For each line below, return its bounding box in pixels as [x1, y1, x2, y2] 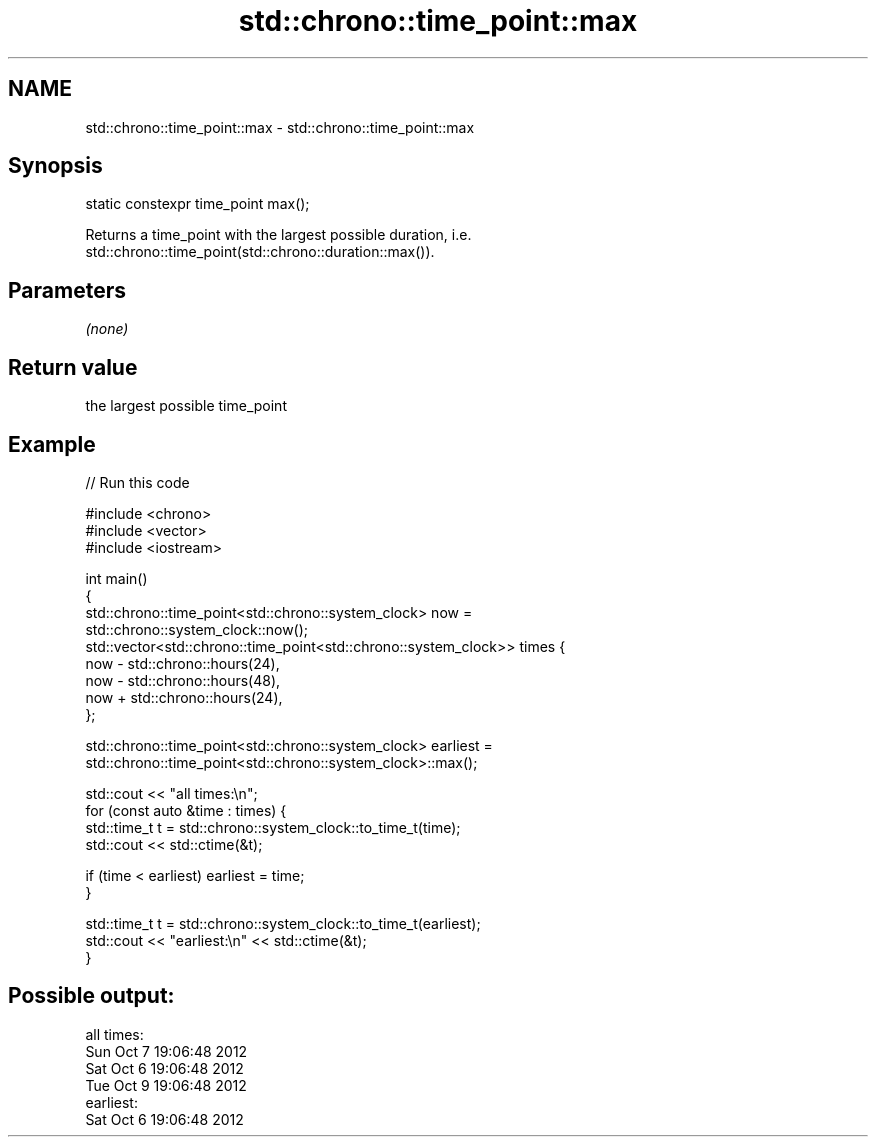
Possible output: [8, 983, 175, 1009]
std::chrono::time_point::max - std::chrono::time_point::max [85, 118, 475, 136]
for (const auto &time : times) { [85, 801, 287, 819]
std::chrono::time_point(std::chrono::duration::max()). [85, 243, 435, 261]
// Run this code [85, 473, 190, 491]
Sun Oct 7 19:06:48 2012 [85, 1042, 248, 1060]
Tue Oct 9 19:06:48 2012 [85, 1076, 247, 1094]
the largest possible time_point [85, 397, 287, 415]
